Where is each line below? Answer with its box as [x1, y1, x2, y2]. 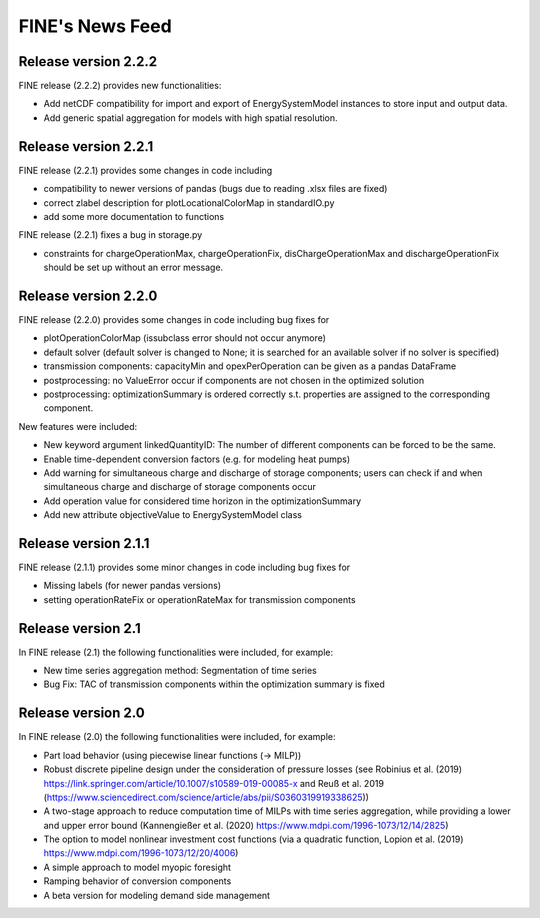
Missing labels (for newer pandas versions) [43, 580, 222, 592]
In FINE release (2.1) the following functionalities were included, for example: [18, 646, 334, 658]
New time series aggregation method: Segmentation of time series [43, 665, 317, 677]
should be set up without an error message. [43, 261, 224, 274]
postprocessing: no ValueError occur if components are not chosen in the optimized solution [43, 374, 425, 386]
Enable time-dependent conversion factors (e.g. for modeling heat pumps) [43, 453, 351, 465]
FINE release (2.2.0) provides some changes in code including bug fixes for [18, 314, 330, 325]
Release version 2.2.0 [18, 287, 158, 304]
